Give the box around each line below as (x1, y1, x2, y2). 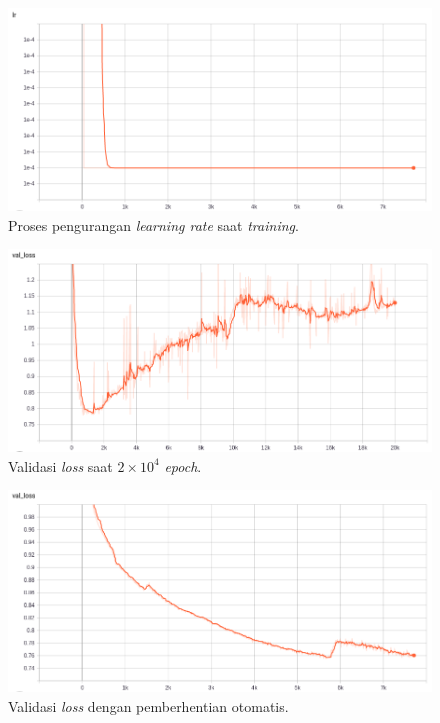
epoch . (164, 455, 202, 476)
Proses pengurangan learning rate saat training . (8, 214, 299, 235)
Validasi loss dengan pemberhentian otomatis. (8, 695, 289, 716)
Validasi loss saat (8, 455, 113, 476)
